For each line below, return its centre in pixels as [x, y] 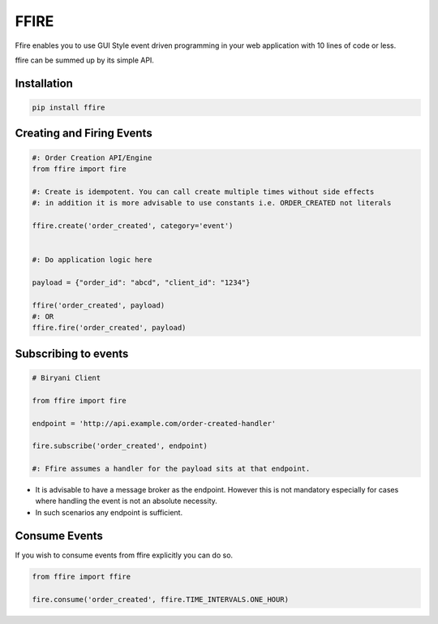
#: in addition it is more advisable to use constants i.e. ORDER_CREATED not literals [212, 203]
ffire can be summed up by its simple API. [84, 60]
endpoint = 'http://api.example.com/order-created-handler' [154, 423]
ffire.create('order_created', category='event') [133, 226]
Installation [44, 83]
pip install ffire [69, 107]
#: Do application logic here [92, 260]
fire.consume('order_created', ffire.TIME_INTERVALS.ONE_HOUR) [161, 599]
